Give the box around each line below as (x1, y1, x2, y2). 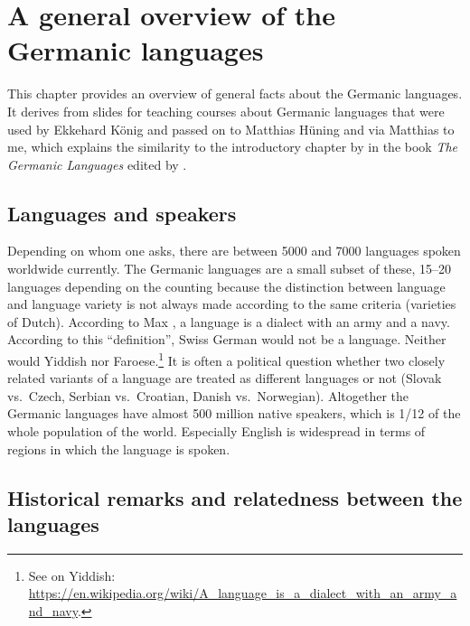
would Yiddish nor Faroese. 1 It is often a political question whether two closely (7, 349, 446, 369)
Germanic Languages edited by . (7, 154, 187, 173)
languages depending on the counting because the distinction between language (7, 276, 446, 295)
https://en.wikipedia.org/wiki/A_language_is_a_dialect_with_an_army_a (28, 584, 457, 603)
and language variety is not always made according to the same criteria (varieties (7, 294, 456, 313)
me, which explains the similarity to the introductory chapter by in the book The (7, 137, 458, 156)
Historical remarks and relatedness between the (7, 483, 463, 511)
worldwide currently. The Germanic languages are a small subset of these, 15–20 (7, 259, 452, 278)
